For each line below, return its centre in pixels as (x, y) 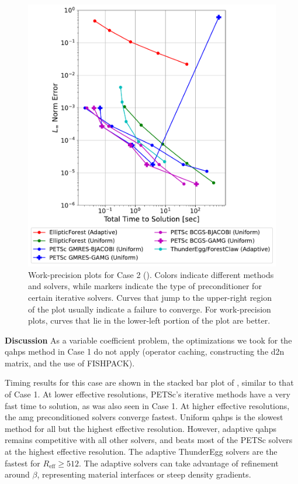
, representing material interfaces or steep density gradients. (144, 474)
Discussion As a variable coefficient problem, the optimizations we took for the (148, 340)
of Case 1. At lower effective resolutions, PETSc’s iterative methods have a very (148, 394)
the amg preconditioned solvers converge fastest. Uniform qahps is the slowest (144, 417)
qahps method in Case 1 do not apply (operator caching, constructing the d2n (145, 351)
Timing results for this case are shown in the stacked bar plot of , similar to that (149, 382)
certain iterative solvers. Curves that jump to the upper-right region (150, 297)
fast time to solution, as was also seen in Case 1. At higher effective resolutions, (147, 405)
